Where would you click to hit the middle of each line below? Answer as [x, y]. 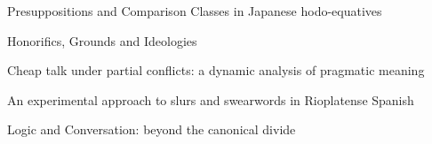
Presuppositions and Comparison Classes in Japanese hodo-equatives [195, 11]
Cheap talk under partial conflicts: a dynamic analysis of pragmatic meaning [216, 70]
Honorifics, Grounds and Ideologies [102, 40]
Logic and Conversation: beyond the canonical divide [152, 129]
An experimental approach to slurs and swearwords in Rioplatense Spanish [211, 99]
